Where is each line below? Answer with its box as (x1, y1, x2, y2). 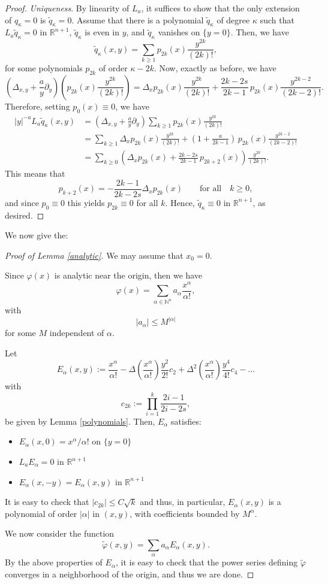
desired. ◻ (5, 208, 44, 221)
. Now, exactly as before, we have (154, 62, 276, 74)
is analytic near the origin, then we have (54, 269, 203, 282)
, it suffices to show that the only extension (141, 2, 300, 14)
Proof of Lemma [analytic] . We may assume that (5, 249, 183, 261)
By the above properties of (5, 556, 103, 568)
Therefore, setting (5, 99, 70, 112)
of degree (216, 13, 250, 26)
